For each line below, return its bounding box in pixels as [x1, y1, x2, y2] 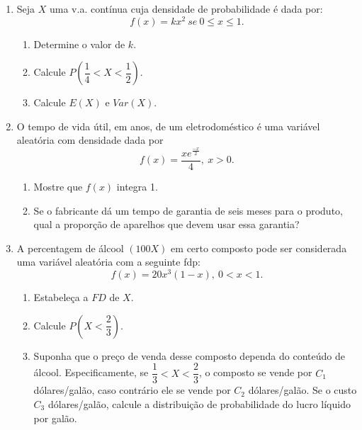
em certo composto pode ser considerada [171, 240, 347, 255]
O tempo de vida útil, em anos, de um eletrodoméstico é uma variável [16, 118, 320, 133]
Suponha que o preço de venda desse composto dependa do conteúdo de [33, 348, 345, 363]
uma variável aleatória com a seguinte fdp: [16, 254, 200, 269]
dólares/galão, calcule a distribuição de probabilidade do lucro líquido [47, 396, 351, 411]
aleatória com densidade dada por [16, 132, 164, 147]
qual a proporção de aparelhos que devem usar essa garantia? [33, 217, 300, 232]
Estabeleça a [33, 290, 89, 305]
